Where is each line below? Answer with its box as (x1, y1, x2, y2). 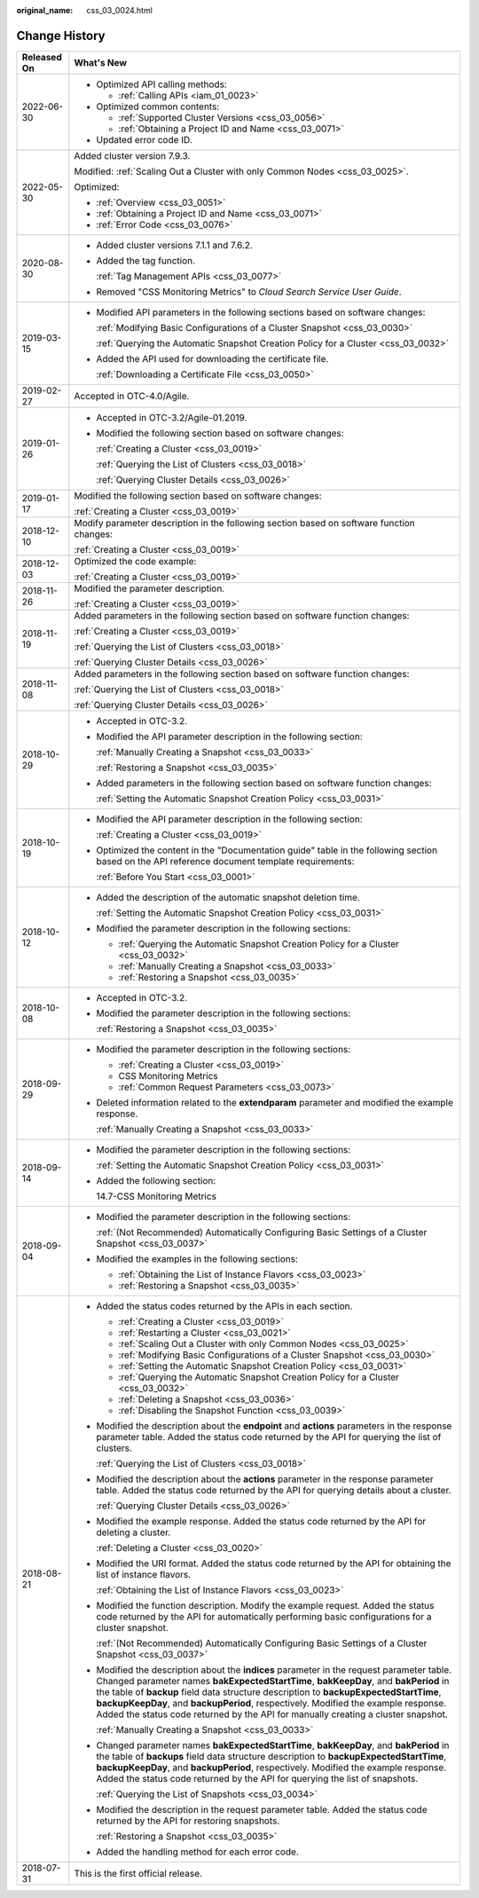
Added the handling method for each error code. (96, 1846, 299, 1858)
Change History (16, 28, 106, 43)
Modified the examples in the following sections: (96, 1252, 299, 1264)
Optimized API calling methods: (96, 78, 228, 91)
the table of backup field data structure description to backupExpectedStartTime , (96, 1686, 442, 1698)
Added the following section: (96, 1174, 216, 1186)
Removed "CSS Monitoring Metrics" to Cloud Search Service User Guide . (96, 285, 403, 297)
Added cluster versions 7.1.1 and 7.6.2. (96, 239, 253, 251)
